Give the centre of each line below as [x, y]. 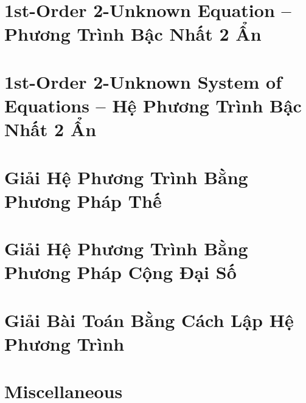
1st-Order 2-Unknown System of [143, 81]
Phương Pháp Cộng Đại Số [120, 272]
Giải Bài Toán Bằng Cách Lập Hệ [149, 319]
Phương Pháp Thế [83, 200]
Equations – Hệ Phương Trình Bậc [153, 105]
